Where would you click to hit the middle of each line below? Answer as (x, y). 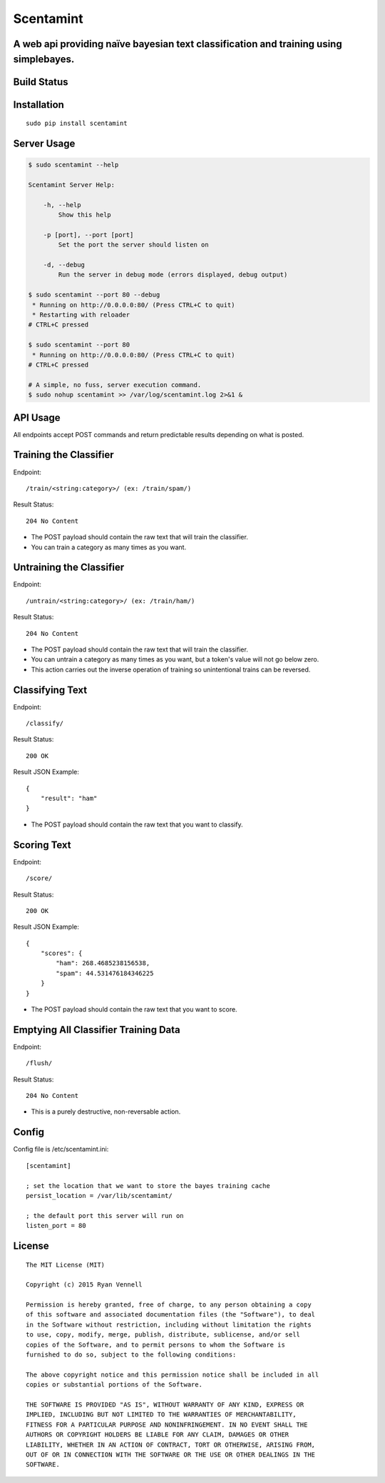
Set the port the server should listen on (134, 245)
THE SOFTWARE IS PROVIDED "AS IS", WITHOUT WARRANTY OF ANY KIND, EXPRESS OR (165, 1405)
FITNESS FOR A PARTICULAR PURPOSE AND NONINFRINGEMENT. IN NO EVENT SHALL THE (167, 1424)
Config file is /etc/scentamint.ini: (61, 1149)
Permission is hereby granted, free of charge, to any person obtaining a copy (169, 1305)
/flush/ (39, 1063)
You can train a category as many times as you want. (109, 547)
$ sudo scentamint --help (73, 165)
